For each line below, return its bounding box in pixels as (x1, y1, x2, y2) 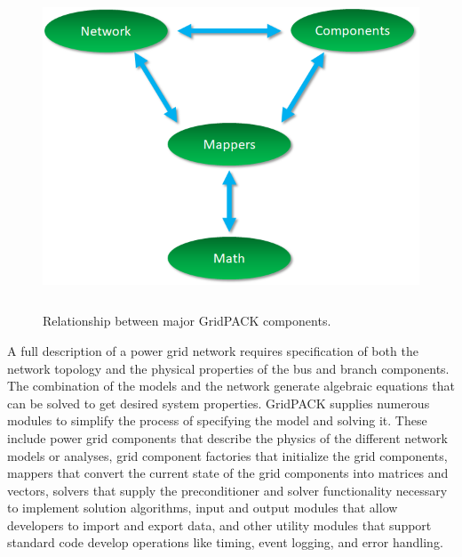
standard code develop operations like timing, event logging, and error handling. (7, 533, 443, 552)
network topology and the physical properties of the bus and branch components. (7, 359, 450, 377)
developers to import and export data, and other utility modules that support (7, 515, 432, 534)
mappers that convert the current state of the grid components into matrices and (7, 464, 449, 482)
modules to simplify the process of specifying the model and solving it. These (7, 411, 427, 430)
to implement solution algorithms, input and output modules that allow (7, 498, 398, 517)
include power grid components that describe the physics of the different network (7, 428, 448, 447)
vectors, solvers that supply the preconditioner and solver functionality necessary (7, 480, 448, 499)
